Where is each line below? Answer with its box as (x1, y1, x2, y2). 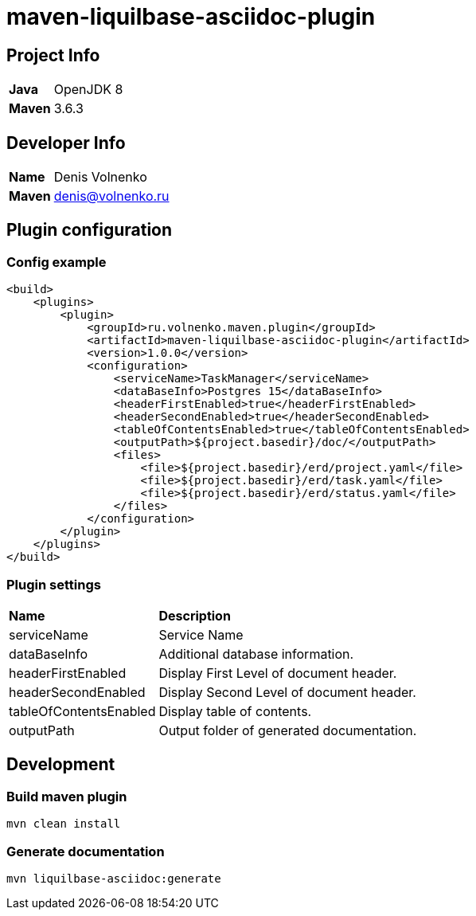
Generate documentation (6, 843, 165, 859)
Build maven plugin (6, 788, 127, 804)
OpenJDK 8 (53, 81, 123, 98)
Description (158, 607, 231, 624)
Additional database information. (158, 645, 354, 662)
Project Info (6, 45, 100, 65)
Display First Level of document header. (158, 664, 397, 681)
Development (6, 754, 115, 775)
